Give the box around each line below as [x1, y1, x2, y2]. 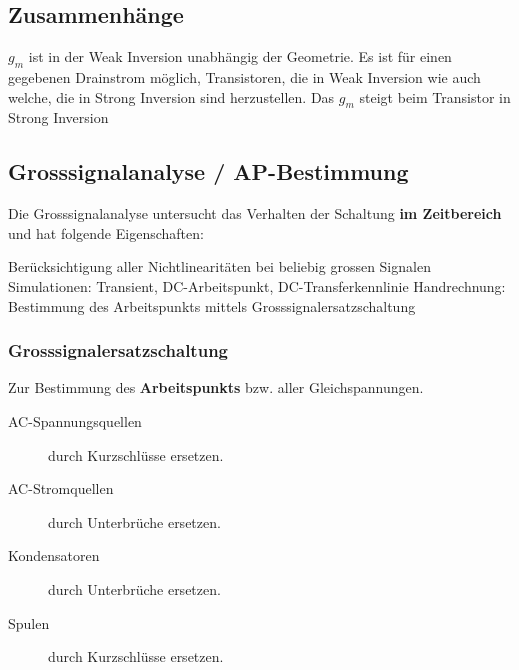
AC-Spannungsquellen [8, 410, 142, 431]
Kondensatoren [8, 545, 100, 566]
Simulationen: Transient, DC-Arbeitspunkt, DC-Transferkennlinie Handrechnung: [8, 275, 506, 296]
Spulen [8, 612, 50, 633]
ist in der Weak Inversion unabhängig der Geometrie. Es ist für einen [28, 46, 452, 67]
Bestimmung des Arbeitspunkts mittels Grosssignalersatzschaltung [8, 295, 416, 316]
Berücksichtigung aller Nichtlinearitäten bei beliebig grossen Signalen [8, 256, 431, 277]
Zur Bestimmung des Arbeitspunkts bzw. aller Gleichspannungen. [8, 377, 424, 398]
